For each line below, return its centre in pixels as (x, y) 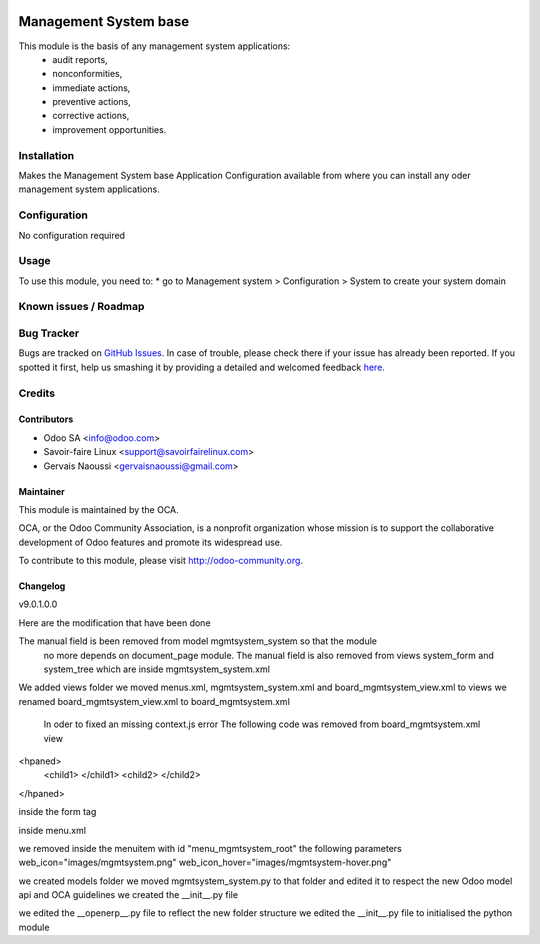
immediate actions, (91, 87)
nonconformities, (87, 74)
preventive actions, (92, 102)
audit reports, (80, 59)
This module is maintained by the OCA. (98, 509)
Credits (36, 393)
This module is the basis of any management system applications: (154, 46)
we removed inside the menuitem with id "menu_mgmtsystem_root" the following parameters (210, 848)
